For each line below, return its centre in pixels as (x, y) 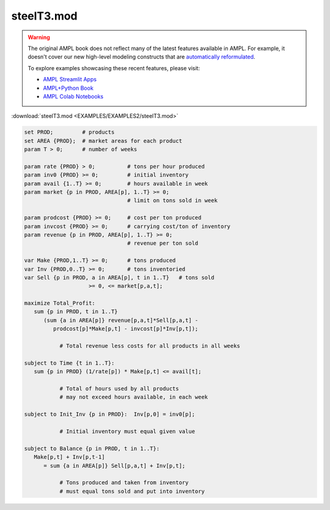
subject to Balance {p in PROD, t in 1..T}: (92, 448)
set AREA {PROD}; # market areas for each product (103, 141)
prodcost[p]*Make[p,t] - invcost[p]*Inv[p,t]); (126, 329)
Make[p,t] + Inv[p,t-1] (69, 457)
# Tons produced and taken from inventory (124, 483)
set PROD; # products (69, 132)
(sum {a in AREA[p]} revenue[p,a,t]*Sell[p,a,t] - (121, 320)
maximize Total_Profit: (60, 303)
